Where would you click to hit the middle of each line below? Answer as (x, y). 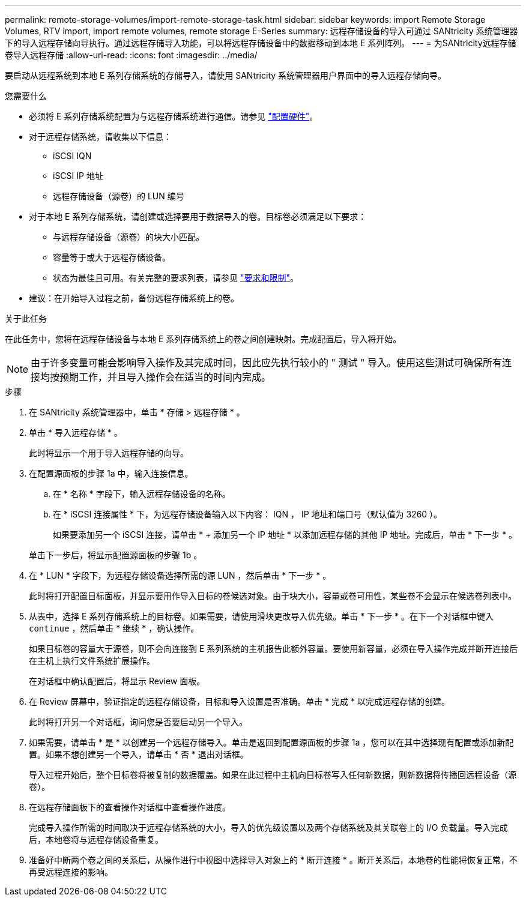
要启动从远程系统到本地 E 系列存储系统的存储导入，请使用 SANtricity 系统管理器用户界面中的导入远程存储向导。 (226, 75)
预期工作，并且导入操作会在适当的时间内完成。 (165, 377)
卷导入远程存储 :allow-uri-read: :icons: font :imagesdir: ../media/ (131, 55)
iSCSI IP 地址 (78, 176)
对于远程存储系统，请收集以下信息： (100, 137)
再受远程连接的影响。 (71, 872)
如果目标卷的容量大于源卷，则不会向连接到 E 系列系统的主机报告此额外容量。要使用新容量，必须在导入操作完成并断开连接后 (274, 649)
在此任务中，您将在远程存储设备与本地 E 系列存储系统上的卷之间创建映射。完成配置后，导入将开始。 (203, 339)
